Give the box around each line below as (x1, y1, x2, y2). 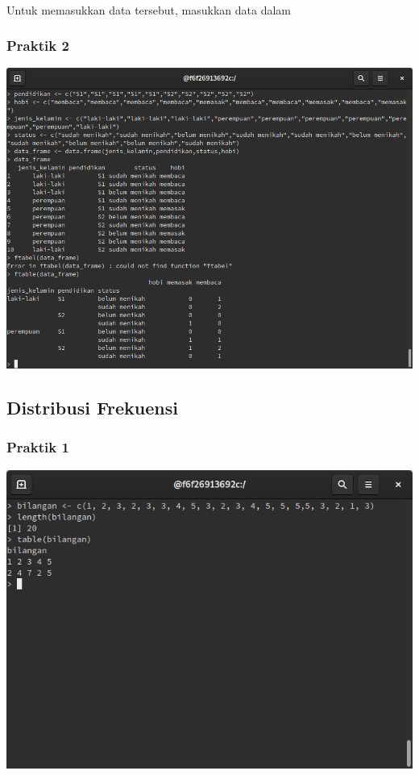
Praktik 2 (6, 35, 69, 56)
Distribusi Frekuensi (6, 395, 179, 420)
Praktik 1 (6, 437, 69, 457)
